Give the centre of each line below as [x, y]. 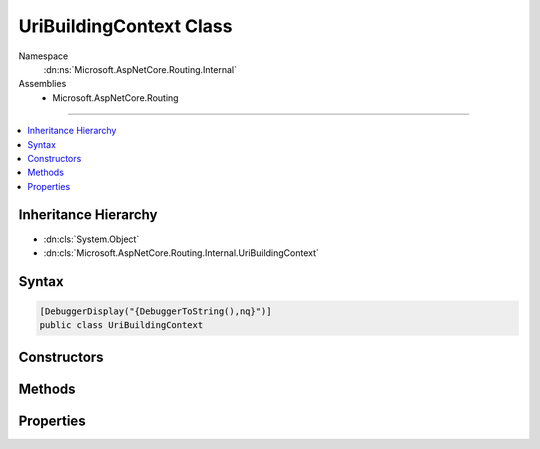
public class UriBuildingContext [121, 325]
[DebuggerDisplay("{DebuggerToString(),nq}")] [155, 311]
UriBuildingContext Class [125, 26]
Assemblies [42, 84]
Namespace [43, 56]
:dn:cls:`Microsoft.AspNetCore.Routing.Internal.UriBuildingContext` [181, 252]
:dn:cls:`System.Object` [91, 239]
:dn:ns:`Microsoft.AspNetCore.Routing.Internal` [140, 69]
